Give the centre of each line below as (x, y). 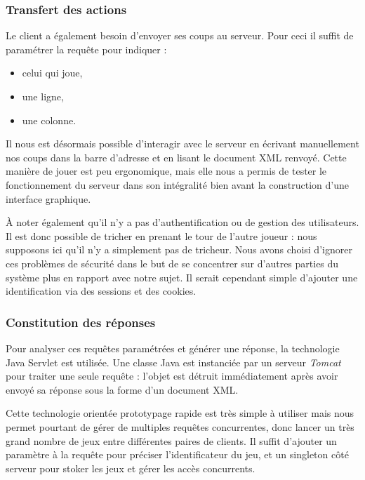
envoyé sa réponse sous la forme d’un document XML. (122, 389)
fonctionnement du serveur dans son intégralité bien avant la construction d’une (177, 184)
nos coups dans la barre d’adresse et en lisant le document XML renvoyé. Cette (176, 157)
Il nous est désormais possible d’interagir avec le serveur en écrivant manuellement (182, 144)
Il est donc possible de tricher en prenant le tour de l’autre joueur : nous (161, 235)
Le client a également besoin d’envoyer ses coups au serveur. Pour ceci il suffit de (180, 35)
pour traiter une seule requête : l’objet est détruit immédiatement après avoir (172, 376)
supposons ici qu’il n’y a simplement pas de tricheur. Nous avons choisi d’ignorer (179, 249)
